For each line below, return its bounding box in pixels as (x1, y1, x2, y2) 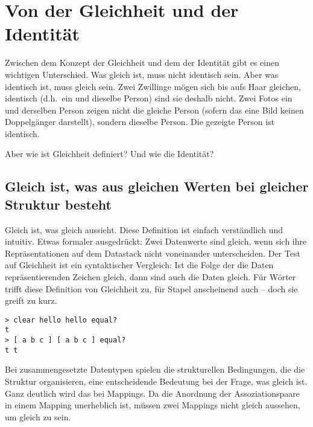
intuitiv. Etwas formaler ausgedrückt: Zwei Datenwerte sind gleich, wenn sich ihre (5, 235, 307, 248)
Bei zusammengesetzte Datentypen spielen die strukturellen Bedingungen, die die (5, 363, 305, 376)
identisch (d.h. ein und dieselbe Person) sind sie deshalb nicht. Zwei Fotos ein (5, 92, 292, 104)
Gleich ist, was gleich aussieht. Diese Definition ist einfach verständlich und (5, 223, 283, 236)
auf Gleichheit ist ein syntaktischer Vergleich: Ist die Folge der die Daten (5, 258, 274, 271)
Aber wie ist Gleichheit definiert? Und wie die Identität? (5, 147, 214, 160)
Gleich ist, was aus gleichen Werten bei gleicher (5, 177, 309, 196)
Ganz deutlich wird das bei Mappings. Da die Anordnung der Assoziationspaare (5, 387, 300, 399)
